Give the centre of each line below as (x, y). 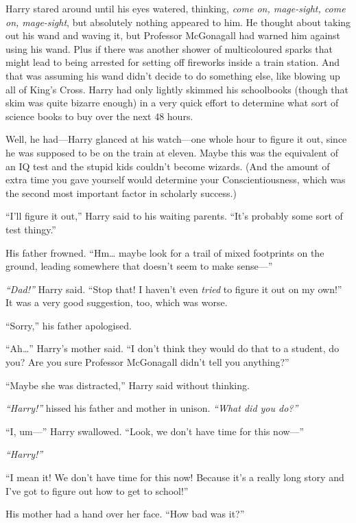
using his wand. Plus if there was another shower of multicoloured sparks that (169, 48)
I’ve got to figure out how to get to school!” (97, 490)
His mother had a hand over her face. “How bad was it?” (125, 514)
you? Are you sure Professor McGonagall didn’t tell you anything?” (147, 362)
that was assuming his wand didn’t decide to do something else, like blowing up (173, 75)
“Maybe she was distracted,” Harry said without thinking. (128, 385)
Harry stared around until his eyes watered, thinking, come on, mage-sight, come (176, 8)
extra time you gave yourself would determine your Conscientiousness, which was (176, 179)
